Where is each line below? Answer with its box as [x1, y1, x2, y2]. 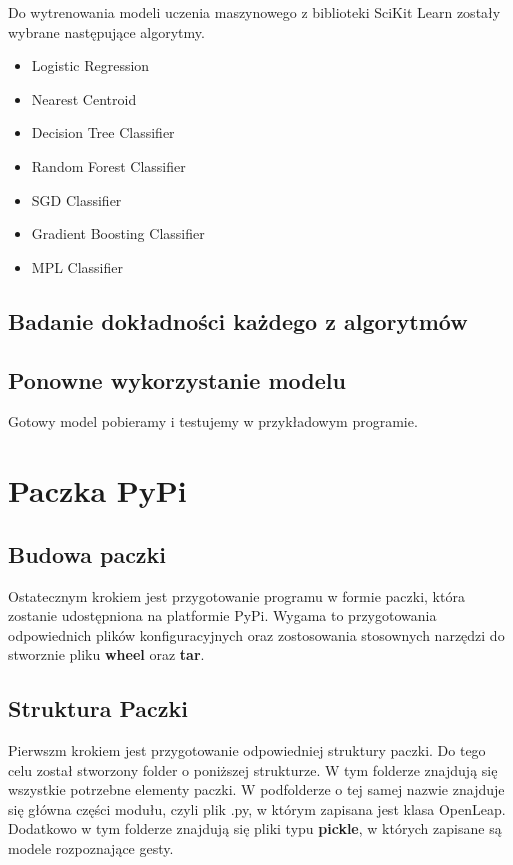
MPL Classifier [31, 256, 123, 277]
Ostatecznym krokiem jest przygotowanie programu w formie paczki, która [8, 585, 465, 606]
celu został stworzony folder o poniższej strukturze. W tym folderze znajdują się [8, 759, 498, 780]
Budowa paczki [8, 538, 167, 569]
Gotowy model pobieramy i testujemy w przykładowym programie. [8, 411, 418, 432]
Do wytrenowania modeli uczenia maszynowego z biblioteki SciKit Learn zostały [8, 2, 501, 22]
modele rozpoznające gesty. [8, 838, 174, 859]
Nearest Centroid [31, 88, 137, 109]
